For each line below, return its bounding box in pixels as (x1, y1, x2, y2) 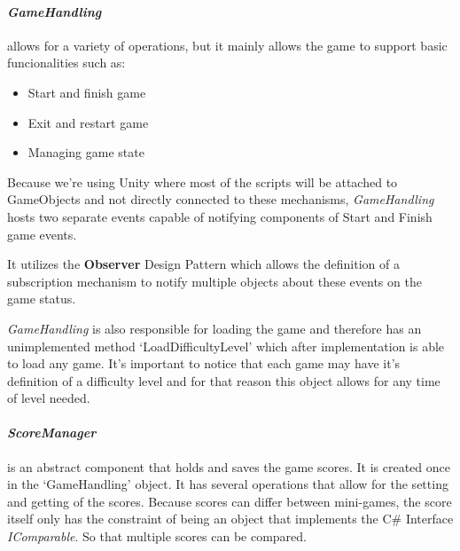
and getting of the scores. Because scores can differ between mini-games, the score (7, 492, 452, 510)
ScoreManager (7, 423, 97, 442)
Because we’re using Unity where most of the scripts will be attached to (7, 172, 398, 191)
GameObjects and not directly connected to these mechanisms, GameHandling (7, 190, 434, 209)
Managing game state (27, 143, 144, 161)
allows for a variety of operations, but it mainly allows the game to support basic (7, 35, 448, 54)
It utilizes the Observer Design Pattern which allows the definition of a (7, 255, 400, 273)
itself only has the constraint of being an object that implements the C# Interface (7, 509, 454, 528)
